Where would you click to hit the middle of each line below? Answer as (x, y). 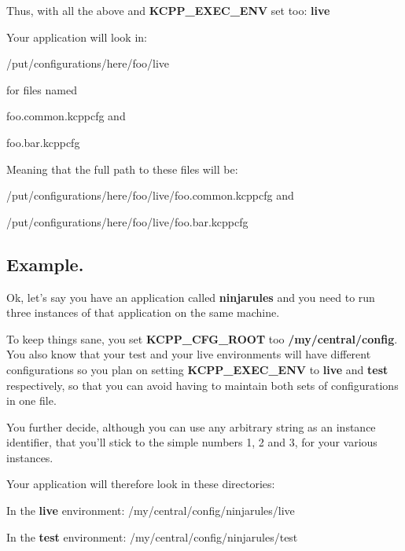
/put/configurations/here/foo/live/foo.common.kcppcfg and (150, 195)
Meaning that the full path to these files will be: (122, 169)
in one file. (31, 400)
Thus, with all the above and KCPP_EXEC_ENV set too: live (168, 10)
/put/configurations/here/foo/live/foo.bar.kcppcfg (127, 221)
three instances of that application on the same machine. (143, 312)
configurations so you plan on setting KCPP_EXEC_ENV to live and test (197, 369)
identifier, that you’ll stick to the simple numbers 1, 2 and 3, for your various (192, 442)
